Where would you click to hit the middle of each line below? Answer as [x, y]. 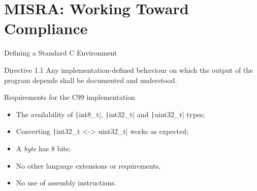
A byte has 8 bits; [43, 148]
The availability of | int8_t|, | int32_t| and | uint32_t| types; [110, 114]
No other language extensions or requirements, [88, 165]
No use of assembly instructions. [66, 183]
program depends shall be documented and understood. [91, 80]
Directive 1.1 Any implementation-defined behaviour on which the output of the [129, 70]
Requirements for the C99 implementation [70, 97]
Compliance [46, 28]
